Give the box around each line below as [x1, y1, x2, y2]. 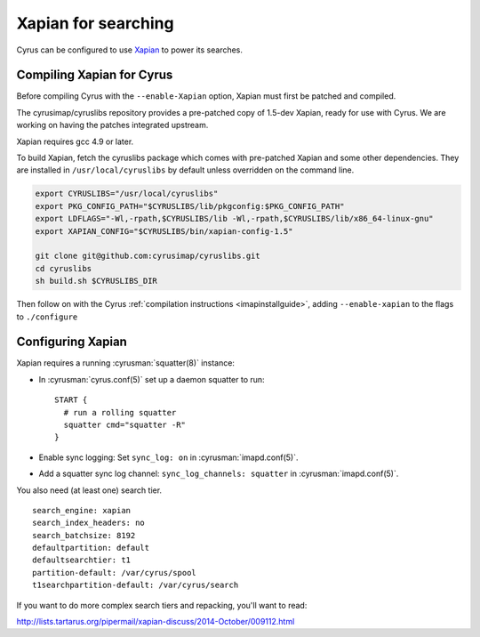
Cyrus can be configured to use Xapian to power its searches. [16, 44, 244, 55]
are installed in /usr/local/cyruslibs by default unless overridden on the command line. [16, 165, 355, 175]
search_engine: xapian [32, 505, 132, 515]
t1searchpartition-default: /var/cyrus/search [32, 580, 239, 591]
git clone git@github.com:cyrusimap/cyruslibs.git [35, 251, 261, 262]
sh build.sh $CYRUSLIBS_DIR [35, 276, 157, 286]
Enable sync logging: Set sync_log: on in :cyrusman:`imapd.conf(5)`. [38, 452, 299, 463]
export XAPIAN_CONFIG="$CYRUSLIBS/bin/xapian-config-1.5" [35, 226, 293, 236]
